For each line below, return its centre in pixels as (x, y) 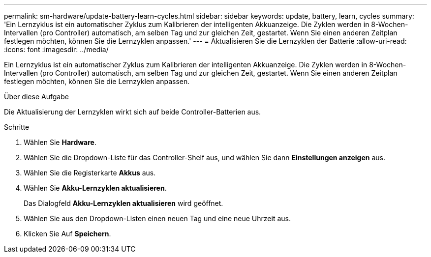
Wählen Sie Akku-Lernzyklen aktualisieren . (95, 188)
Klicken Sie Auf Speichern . (67, 234)
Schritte (17, 127)
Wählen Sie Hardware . (60, 142)
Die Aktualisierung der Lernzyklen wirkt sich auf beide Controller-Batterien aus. (133, 112)
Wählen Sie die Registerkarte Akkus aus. (90, 173)
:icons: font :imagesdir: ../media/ (56, 49)
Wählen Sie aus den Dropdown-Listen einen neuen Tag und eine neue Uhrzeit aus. (157, 218)
